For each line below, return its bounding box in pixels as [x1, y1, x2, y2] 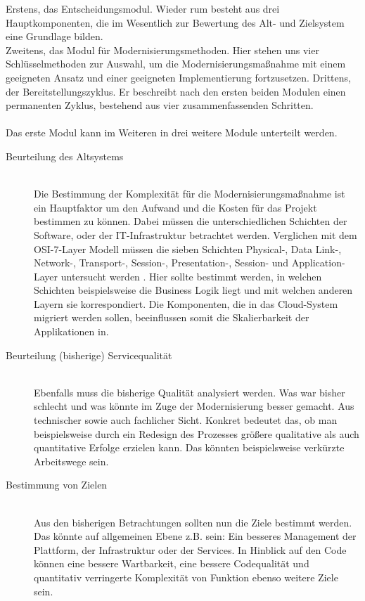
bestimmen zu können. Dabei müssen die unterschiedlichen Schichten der [34, 214, 347, 228]
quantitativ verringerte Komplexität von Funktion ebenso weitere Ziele [34, 569, 338, 584]
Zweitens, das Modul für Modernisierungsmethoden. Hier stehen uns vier [6, 42, 319, 57]
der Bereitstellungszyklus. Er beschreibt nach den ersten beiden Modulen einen [6, 84, 346, 98]
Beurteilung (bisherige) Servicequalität [6, 347, 172, 362]
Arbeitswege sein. [34, 453, 109, 468]
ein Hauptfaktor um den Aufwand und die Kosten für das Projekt [34, 200, 317, 214]
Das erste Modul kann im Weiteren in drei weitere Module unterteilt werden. [6, 125, 338, 140]
